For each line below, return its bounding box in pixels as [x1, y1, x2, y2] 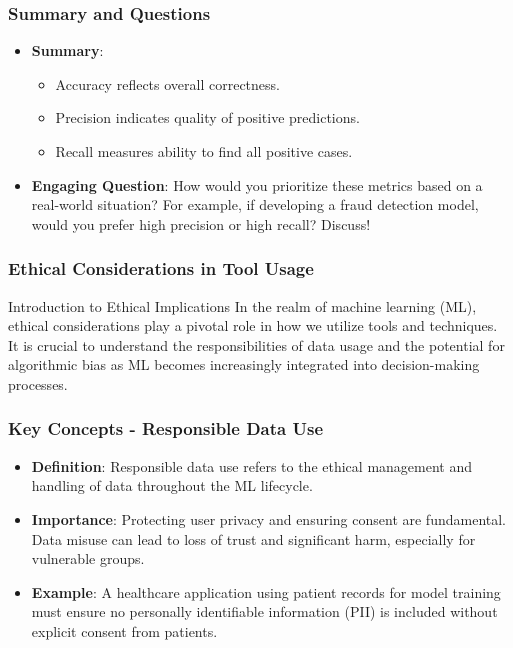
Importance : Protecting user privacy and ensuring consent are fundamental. [31, 508, 507, 529]
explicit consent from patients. [31, 620, 218, 641]
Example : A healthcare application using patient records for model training [31, 581, 501, 602]
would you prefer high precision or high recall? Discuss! [31, 213, 371, 234]
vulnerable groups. [31, 548, 145, 569]
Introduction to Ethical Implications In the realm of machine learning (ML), [8, 295, 477, 316]
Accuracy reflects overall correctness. [55, 73, 280, 94]
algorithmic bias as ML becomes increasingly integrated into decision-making [8, 354, 480, 375]
